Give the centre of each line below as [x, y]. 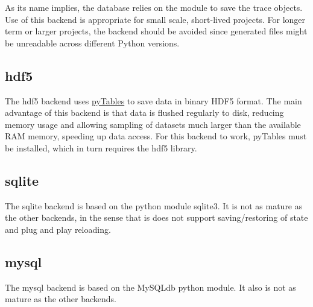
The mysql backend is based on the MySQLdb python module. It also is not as [150, 287]
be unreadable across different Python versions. [92, 43]
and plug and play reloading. [58, 229]
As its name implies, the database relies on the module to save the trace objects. [154, 7]
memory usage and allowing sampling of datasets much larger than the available [153, 124]
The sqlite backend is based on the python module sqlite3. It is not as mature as [154, 205]
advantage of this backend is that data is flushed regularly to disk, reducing [144, 112]
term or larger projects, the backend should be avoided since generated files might [156, 31]
